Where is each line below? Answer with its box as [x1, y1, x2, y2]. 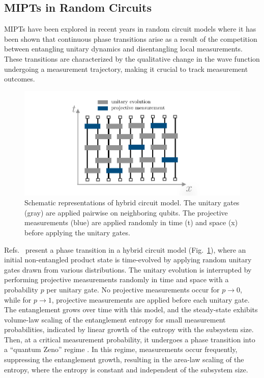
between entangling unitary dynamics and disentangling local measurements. [4, 43, 243, 54]
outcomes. [4, 73, 35, 84]
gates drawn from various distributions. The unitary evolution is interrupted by [4, 264, 252, 275]
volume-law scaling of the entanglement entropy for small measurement [4, 314, 226, 325]
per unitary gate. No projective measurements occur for [46, 284, 220, 294]
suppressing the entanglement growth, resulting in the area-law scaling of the [4, 354, 244, 365]
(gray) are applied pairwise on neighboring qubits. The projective [24, 207, 228, 218]
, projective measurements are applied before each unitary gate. [51, 294, 250, 305]
